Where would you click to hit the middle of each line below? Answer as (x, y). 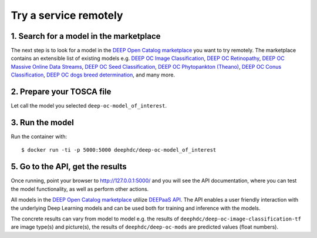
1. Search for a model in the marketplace (86, 36)
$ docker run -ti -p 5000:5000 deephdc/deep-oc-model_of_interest (119, 150)
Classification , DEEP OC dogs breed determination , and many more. (93, 75)
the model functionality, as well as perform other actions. (80, 189)
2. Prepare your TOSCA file (61, 92)
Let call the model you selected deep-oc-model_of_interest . (89, 106)
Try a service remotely (67, 15)
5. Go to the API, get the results (69, 167)
